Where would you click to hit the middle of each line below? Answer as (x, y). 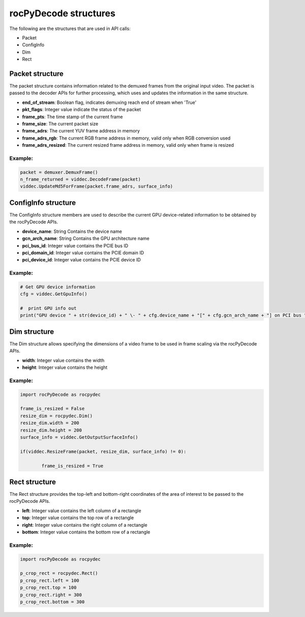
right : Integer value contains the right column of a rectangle (85, 525)
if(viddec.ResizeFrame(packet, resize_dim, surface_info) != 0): (103, 451)
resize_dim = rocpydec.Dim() (56, 416)
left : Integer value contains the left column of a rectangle (82, 511)
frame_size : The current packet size (60, 124)
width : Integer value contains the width (63, 360)
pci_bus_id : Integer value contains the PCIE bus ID (75, 246)
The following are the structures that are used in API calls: (70, 29)
